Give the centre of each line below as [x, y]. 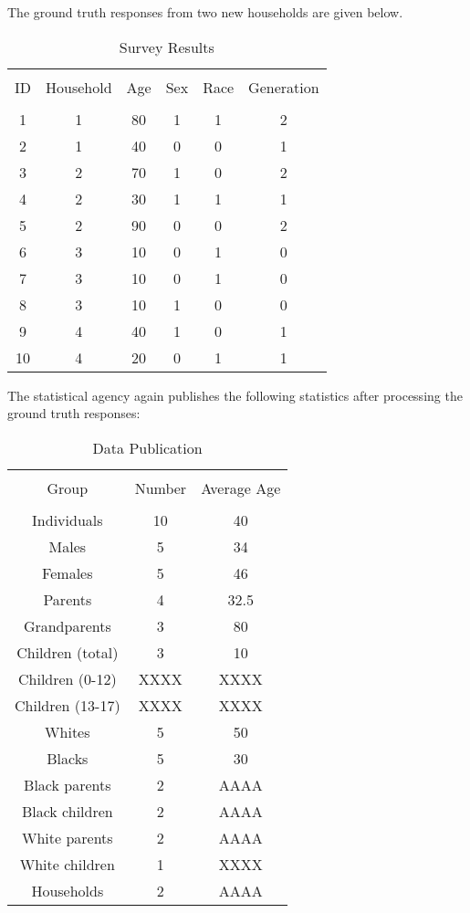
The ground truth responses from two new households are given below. [205, 12]
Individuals [68, 519]
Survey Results [167, 47]
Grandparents [67, 625]
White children [67, 864]
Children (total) [68, 652]
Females [68, 572]
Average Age [241, 488]
